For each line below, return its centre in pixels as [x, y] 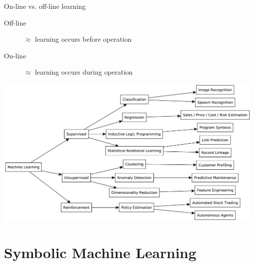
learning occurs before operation [83, 39]
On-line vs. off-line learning [45, 6]
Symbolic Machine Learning [100, 252]
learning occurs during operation [84, 72]
